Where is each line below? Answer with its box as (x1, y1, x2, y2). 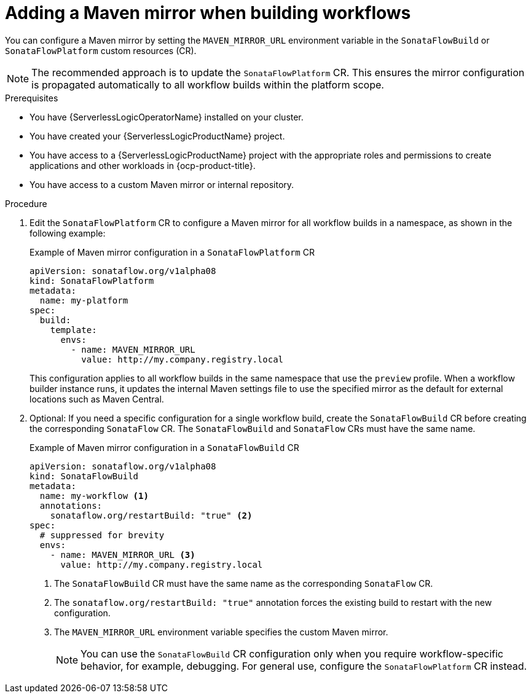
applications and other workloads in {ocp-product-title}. (29, 160, 256, 171)
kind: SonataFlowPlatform (29, 275, 154, 286)
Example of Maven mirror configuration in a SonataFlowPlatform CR (29, 246, 315, 257)
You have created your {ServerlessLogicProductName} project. (29, 130, 285, 141)
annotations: (39, 500, 103, 511)
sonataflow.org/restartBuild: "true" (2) (50, 510, 253, 520)
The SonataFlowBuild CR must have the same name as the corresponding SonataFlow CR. (54, 578, 433, 589)
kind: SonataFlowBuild (29, 471, 139, 481)
